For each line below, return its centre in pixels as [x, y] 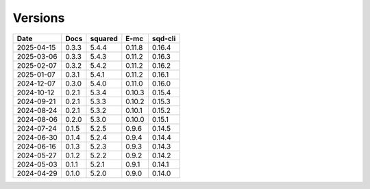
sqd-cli [164, 38]
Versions [39, 18]
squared [104, 38]
